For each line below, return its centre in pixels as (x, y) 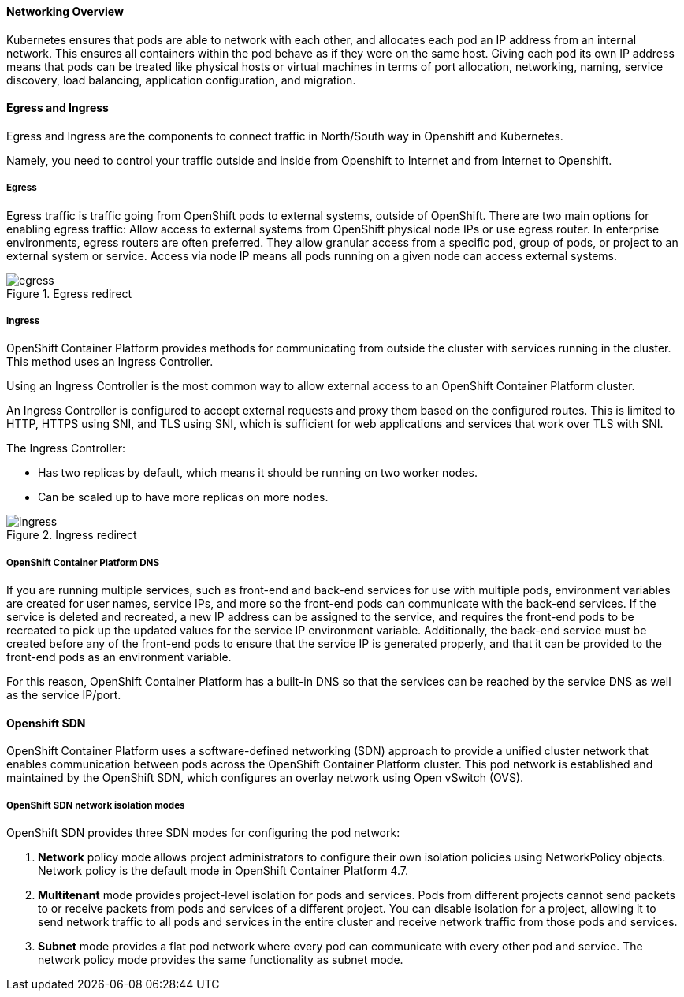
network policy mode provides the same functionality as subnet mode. (221, 960)
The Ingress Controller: (66, 448)
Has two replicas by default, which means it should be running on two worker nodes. (258, 473)
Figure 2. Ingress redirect (72, 535)
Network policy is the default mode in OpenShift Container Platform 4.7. (223, 871)
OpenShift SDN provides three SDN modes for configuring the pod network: (203, 833)
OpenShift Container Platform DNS (83, 562)
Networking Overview (65, 11)
